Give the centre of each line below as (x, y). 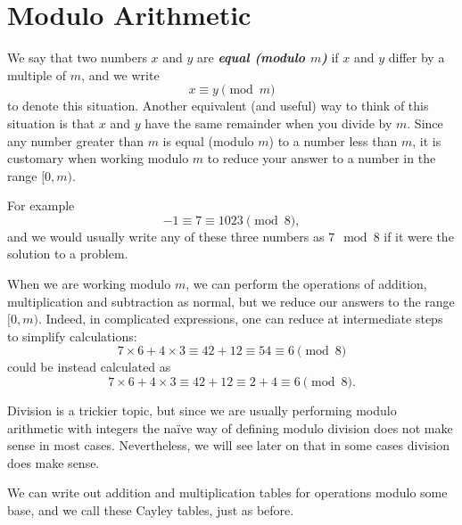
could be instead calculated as (89, 367)
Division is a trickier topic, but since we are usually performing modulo (202, 410)
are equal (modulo (252, 57)
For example (41, 205)
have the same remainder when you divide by (268, 123)
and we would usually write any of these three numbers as (166, 236)
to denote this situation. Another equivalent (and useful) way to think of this (218, 106)
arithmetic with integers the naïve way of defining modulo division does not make (230, 427)
